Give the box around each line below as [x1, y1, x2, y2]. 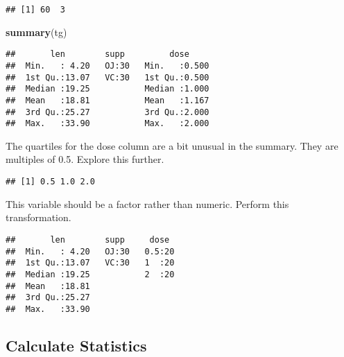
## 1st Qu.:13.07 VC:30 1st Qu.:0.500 [6, 72, 209, 82]
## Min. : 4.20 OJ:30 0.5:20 [6, 246, 175, 256]
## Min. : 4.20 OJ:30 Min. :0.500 [6, 60, 209, 71]
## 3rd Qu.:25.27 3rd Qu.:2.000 [6, 107, 209, 117]
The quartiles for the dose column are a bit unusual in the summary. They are [6, 138, 338, 153]
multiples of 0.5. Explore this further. [6, 152, 164, 166]
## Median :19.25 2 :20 [6, 269, 175, 279]
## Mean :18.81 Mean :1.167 [6, 95, 209, 105]
